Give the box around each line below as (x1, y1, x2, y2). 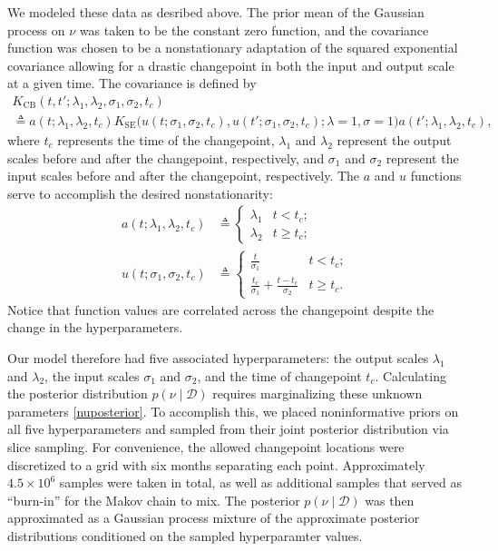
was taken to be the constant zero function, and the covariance (79, 20, 429, 39)
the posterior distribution (7, 384, 148, 403)
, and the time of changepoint (197, 366, 362, 385)
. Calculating (375, 366, 446, 385)
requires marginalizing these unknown (212, 384, 423, 403)
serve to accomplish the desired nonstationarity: (7, 183, 273, 202)
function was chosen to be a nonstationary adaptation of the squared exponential (7, 38, 458, 57)
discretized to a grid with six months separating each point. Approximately (7, 455, 425, 474)
